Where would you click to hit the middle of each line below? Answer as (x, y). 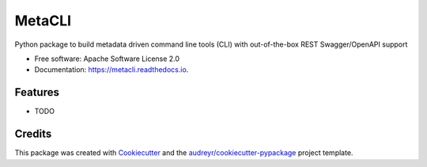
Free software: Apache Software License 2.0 (107, 59)
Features (37, 92)
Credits (33, 134)
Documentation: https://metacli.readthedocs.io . (111, 70)
